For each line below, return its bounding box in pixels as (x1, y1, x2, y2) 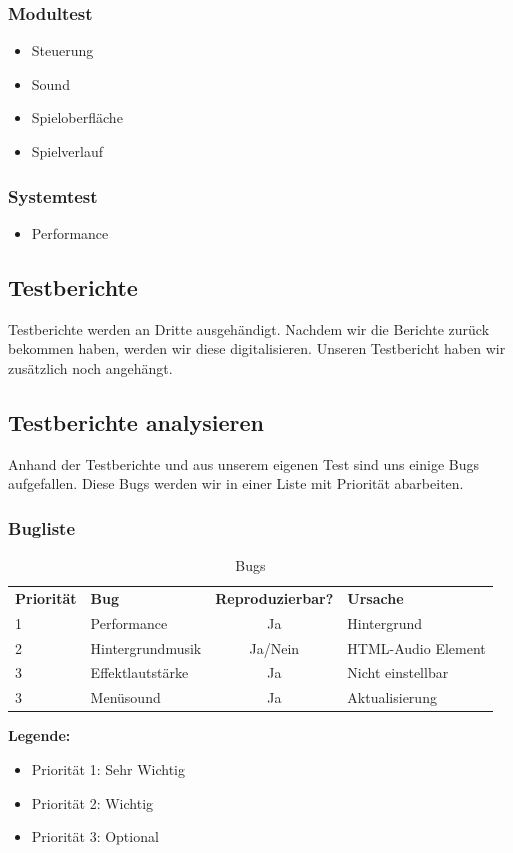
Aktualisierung (347, 687, 437, 708)
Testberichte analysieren (8, 406, 264, 437)
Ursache (347, 587, 404, 608)
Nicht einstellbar (347, 662, 449, 683)
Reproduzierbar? (215, 587, 334, 608)
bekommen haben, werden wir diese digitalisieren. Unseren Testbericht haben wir (8, 338, 506, 359)
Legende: (8, 725, 71, 746)
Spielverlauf (31, 141, 104, 161)
